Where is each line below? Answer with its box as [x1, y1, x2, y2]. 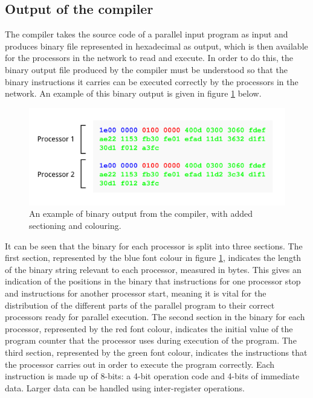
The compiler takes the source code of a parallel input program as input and [5, 28, 288, 40]
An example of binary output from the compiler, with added [29, 207, 253, 220]
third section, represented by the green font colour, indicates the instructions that [5, 345, 308, 358]
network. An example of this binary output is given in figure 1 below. [5, 87, 262, 100]
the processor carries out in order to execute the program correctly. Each [5, 358, 275, 370]
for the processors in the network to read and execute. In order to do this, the [5, 51, 293, 64]
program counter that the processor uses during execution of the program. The [5, 334, 297, 347]
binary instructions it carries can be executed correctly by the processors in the [5, 75, 298, 88]
